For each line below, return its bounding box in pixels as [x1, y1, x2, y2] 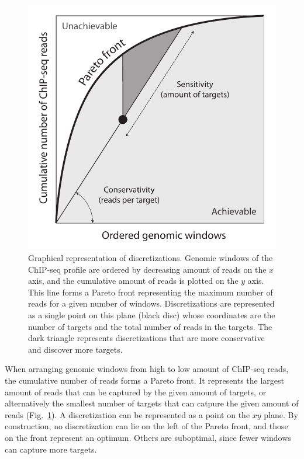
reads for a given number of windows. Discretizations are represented [28, 297, 275, 310]
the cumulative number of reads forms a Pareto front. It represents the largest [5, 374, 285, 387]
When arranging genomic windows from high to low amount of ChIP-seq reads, [5, 363, 289, 375]
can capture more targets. [5, 443, 97, 455]
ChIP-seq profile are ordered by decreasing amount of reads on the [28, 263, 267, 275]
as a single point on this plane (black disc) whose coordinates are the [28, 309, 275, 321]
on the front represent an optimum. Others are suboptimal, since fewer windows [5, 431, 291, 443]
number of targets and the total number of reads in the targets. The [28, 320, 272, 332]
